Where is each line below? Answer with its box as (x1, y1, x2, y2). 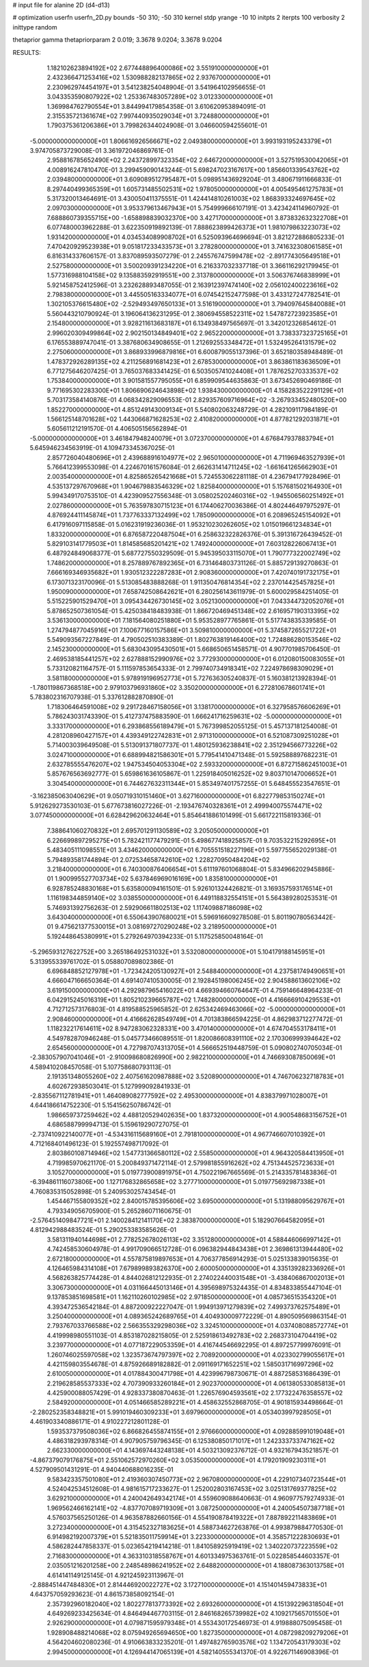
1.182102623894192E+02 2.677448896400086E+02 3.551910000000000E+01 (46, 64, 269, 72)
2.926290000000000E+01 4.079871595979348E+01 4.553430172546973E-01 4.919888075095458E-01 (46, 1619, 342, 1627)
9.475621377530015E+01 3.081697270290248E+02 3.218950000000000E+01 (55, 922, 277, 931)
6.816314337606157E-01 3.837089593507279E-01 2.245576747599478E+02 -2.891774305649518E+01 (46, 252, 341, 260)
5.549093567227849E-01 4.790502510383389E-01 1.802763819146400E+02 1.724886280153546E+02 (46, 636, 342, 643)
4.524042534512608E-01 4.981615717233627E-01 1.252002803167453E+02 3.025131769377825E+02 (46, 1484, 338, 1493)
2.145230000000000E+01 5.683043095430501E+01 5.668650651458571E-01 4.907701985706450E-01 (46, 645, 340, 654)
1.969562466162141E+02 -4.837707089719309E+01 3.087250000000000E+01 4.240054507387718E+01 (46, 1504, 345, 1512)
